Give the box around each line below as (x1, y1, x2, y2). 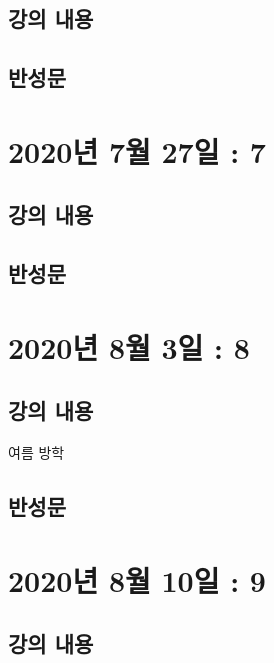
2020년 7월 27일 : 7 (8, 130, 266, 171)
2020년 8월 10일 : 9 (8, 559, 266, 600)
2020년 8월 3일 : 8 (8, 326, 250, 367)
